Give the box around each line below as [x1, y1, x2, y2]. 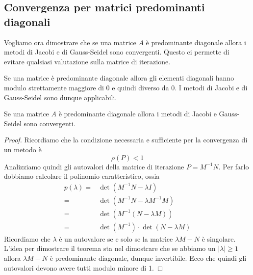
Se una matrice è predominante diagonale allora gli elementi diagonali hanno [4, 73, 234, 83]
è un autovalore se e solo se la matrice [59, 233, 173, 244]
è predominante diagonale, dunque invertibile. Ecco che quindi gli [50, 253, 247, 263]
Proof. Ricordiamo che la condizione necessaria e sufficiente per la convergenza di [4, 135, 248, 145]
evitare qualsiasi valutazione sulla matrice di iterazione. [4, 56, 171, 66]
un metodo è [4, 144, 42, 154]
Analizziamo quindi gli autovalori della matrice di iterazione [4, 161, 184, 171]
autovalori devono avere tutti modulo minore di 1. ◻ [4, 262, 163, 273]
